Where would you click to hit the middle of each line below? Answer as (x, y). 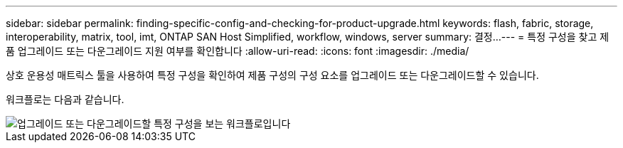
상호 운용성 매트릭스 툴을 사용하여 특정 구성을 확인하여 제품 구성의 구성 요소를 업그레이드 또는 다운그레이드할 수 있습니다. (272, 75)
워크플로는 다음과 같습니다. (65, 99)
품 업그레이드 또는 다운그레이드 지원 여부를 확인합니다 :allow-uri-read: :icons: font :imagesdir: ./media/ (238, 51)
